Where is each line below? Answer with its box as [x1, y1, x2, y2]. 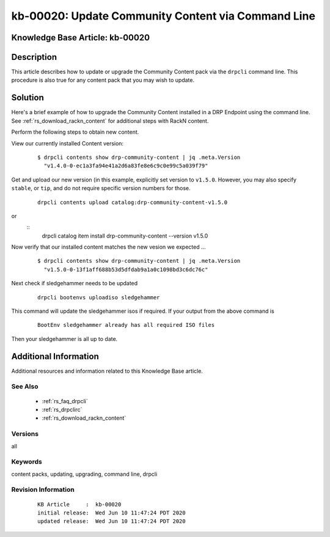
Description [11, 52, 57, 62]
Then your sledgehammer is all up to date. [11, 335, 118, 342]
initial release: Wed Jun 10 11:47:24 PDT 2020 [37, 510, 186, 516]
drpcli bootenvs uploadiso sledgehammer [37, 294, 160, 301]
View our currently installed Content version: [11, 139, 124, 147]
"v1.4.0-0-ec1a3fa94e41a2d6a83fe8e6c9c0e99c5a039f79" [43, 163, 208, 169]
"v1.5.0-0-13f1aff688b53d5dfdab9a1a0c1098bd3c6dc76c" [43, 266, 208, 273]
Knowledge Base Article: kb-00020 [11, 32, 150, 43]
